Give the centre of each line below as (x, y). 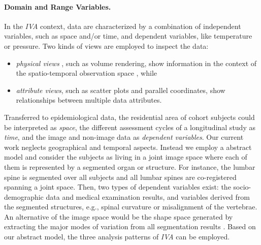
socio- (242, 187)
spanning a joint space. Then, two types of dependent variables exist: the (118, 187)
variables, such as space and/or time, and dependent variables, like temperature (128, 36)
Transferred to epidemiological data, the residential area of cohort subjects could (129, 117)
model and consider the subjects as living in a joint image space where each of (126, 157)
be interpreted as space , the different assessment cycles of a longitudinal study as (130, 127)
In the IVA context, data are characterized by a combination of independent (123, 26)
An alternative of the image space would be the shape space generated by (119, 216)
